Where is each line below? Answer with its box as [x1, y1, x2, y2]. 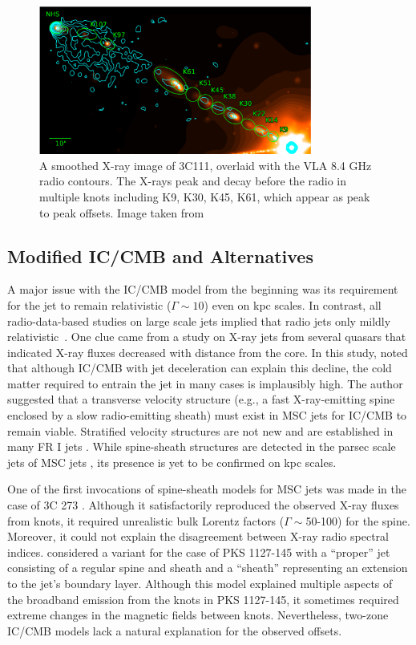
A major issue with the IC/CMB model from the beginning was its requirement [7, 281, 398, 298]
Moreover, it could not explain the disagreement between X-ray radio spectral [7, 528, 389, 545]
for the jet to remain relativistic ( [7, 296, 172, 313]
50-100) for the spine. [305, 512, 410, 529]
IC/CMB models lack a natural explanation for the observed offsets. [7, 622, 342, 639]
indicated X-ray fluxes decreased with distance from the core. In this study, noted [7, 343, 408, 360]
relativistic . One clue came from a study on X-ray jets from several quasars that [7, 328, 406, 345]
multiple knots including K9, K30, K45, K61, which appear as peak [39, 188, 370, 205]
